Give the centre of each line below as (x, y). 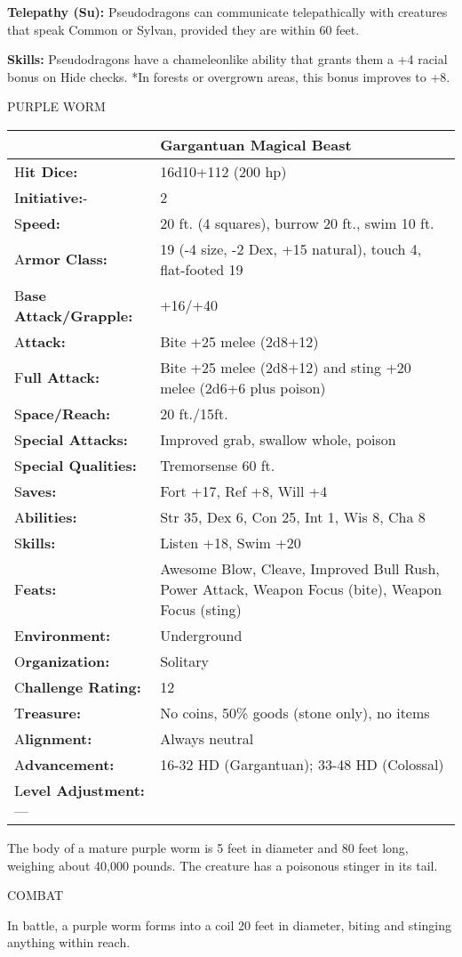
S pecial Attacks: (71, 439)
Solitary (184, 661)
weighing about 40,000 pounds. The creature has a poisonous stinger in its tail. (223, 865)
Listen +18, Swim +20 (231, 542)
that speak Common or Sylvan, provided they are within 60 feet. (183, 29)
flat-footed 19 (202, 269)
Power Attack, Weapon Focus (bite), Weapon (301, 588)
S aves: (36, 491)
